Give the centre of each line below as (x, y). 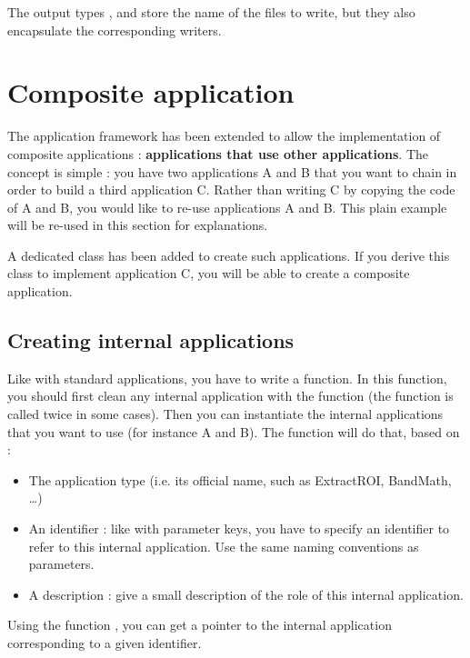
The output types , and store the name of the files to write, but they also (211, 12)
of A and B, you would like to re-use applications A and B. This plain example (227, 207)
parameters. (61, 564)
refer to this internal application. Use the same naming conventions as (224, 546)
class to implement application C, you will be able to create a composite (209, 273)
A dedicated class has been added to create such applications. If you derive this (229, 255)
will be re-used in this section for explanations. (138, 225)
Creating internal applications (151, 340)
